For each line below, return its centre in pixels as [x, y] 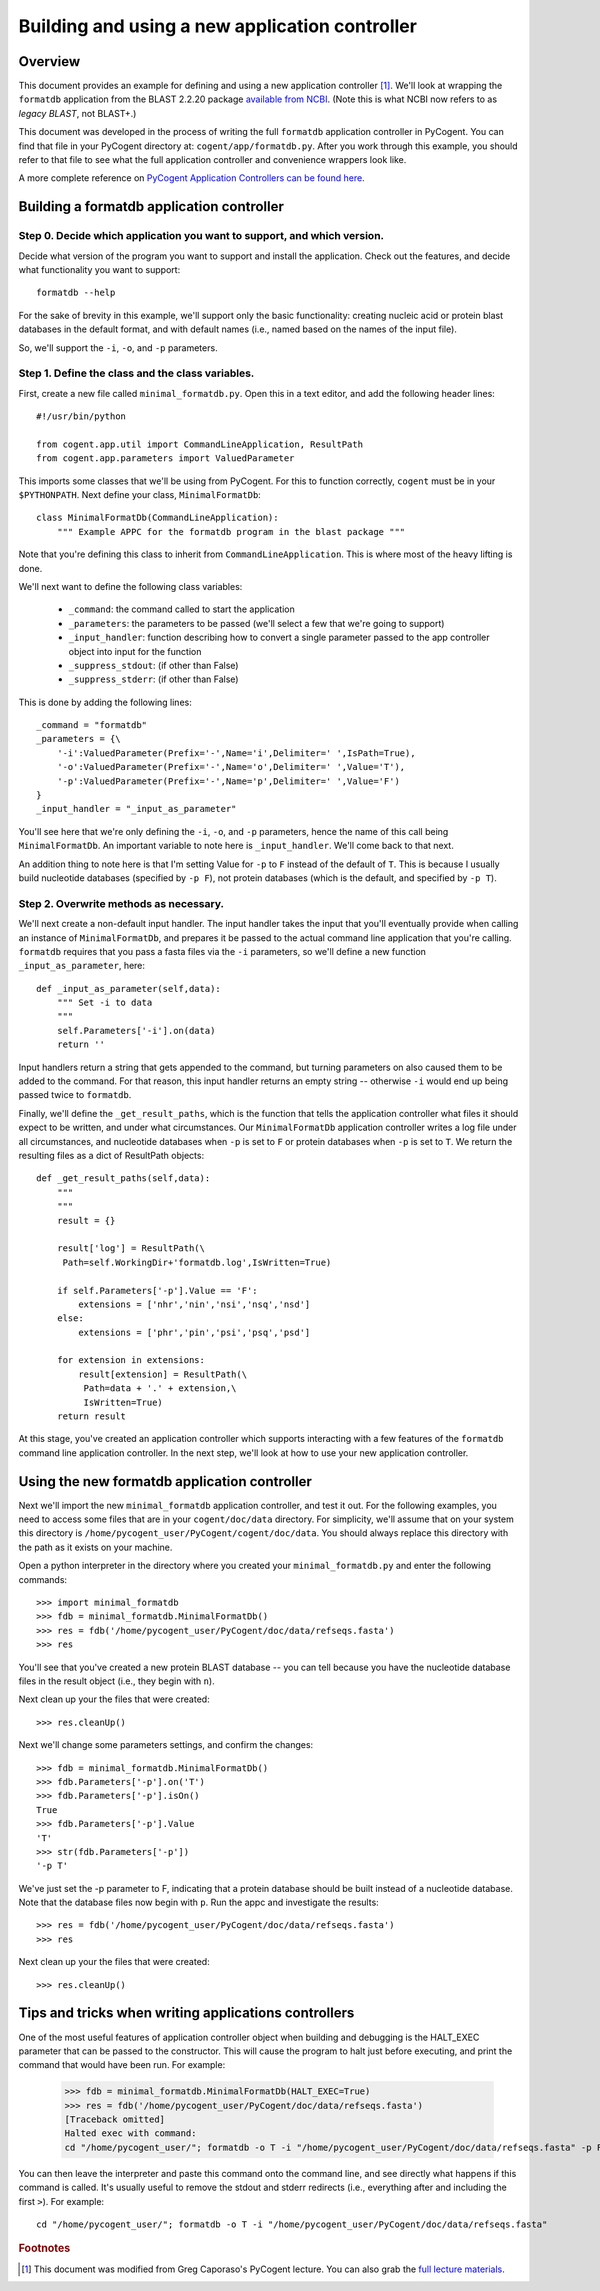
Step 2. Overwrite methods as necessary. [121, 903]
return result [91, 1416]
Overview [49, 61]
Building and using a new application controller [217, 26]
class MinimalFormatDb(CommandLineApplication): [157, 518]
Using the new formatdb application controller [165, 1481]
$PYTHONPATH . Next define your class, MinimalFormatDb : [140, 494]
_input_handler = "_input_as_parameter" [136, 809]
